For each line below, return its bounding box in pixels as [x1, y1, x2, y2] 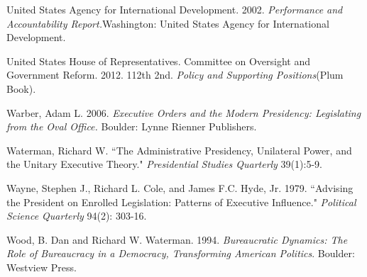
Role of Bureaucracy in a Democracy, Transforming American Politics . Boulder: [6, 246, 355, 261]
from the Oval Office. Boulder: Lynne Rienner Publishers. [6, 119, 257, 134]
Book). [6, 81, 36, 96]
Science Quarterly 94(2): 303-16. [6, 208, 147, 223]
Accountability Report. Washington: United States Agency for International [6, 16, 329, 30]
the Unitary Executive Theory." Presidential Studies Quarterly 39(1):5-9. [6, 157, 322, 171]
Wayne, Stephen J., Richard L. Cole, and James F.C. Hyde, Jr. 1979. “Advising [6, 180, 354, 195]
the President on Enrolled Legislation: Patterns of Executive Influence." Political [6, 194, 356, 209]
